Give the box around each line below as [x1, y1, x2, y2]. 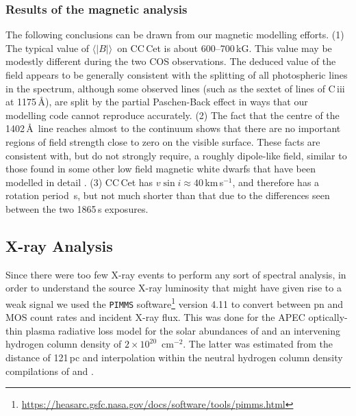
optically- [308, 310, 348, 324]
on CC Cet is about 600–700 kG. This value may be [117, 40, 332, 55]
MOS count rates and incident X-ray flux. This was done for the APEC [5, 310, 305, 324]
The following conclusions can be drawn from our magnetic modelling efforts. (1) [5, 27, 344, 42]
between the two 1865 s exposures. [5, 201, 149, 216]
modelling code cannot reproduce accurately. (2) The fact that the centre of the [5, 107, 340, 122]
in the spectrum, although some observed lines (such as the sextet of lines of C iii [5, 81, 345, 95]
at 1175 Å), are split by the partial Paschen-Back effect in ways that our [5, 94, 308, 109]
